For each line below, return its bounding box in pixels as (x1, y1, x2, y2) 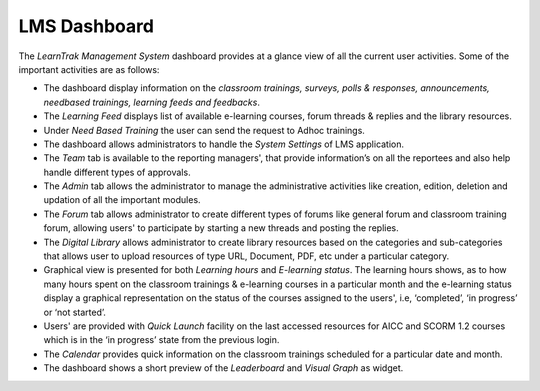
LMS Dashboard (18, 15, 155, 37)
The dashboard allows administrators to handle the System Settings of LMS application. (43, 138, 405, 150)
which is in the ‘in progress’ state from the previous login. (43, 334, 280, 346)
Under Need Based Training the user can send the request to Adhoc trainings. (43, 124, 365, 136)
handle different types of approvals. (43, 166, 191, 178)
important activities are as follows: (18, 63, 160, 75)
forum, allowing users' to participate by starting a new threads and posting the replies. (43, 222, 399, 234)
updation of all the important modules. (43, 194, 201, 206)
